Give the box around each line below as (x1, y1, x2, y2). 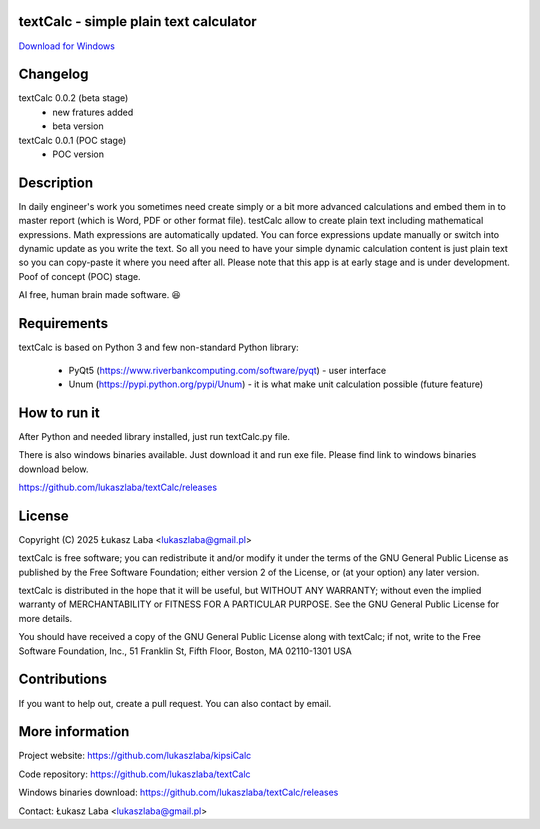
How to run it (18, 404, 100, 421)
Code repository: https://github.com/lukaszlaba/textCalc (18, 768, 251, 780)
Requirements (18, 315, 109, 332)
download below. (18, 463, 89, 475)
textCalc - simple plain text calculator (18, 13, 257, 30)
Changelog (18, 66, 89, 83)
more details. (18, 612, 73, 624)
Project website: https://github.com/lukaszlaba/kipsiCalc (18, 750, 252, 762)
